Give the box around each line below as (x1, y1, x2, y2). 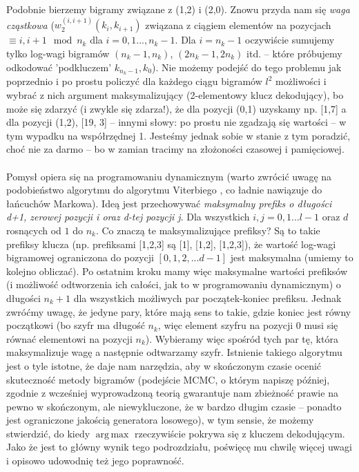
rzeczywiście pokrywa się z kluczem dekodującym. (135, 426, 345, 440)
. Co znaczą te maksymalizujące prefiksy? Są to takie (95, 223, 320, 237)
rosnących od (6, 223, 61, 237)
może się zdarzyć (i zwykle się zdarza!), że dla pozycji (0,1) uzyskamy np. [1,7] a (6, 101, 347, 115)
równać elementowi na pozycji (6, 331, 133, 346)
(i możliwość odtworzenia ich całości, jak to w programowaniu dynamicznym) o (6, 277, 341, 292)
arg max (95, 429, 129, 440)
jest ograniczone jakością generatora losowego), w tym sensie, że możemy (6, 413, 314, 427)
